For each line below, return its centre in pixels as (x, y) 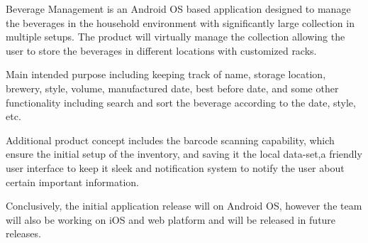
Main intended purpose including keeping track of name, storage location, (166, 74)
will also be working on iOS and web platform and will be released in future (171, 219)
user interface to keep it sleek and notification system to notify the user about (175, 167)
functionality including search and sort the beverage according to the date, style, (181, 102)
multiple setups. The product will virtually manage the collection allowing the (175, 37)
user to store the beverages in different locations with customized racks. (161, 50)
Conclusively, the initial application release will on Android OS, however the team (184, 206)
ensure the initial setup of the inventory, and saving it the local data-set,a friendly (184, 154)
